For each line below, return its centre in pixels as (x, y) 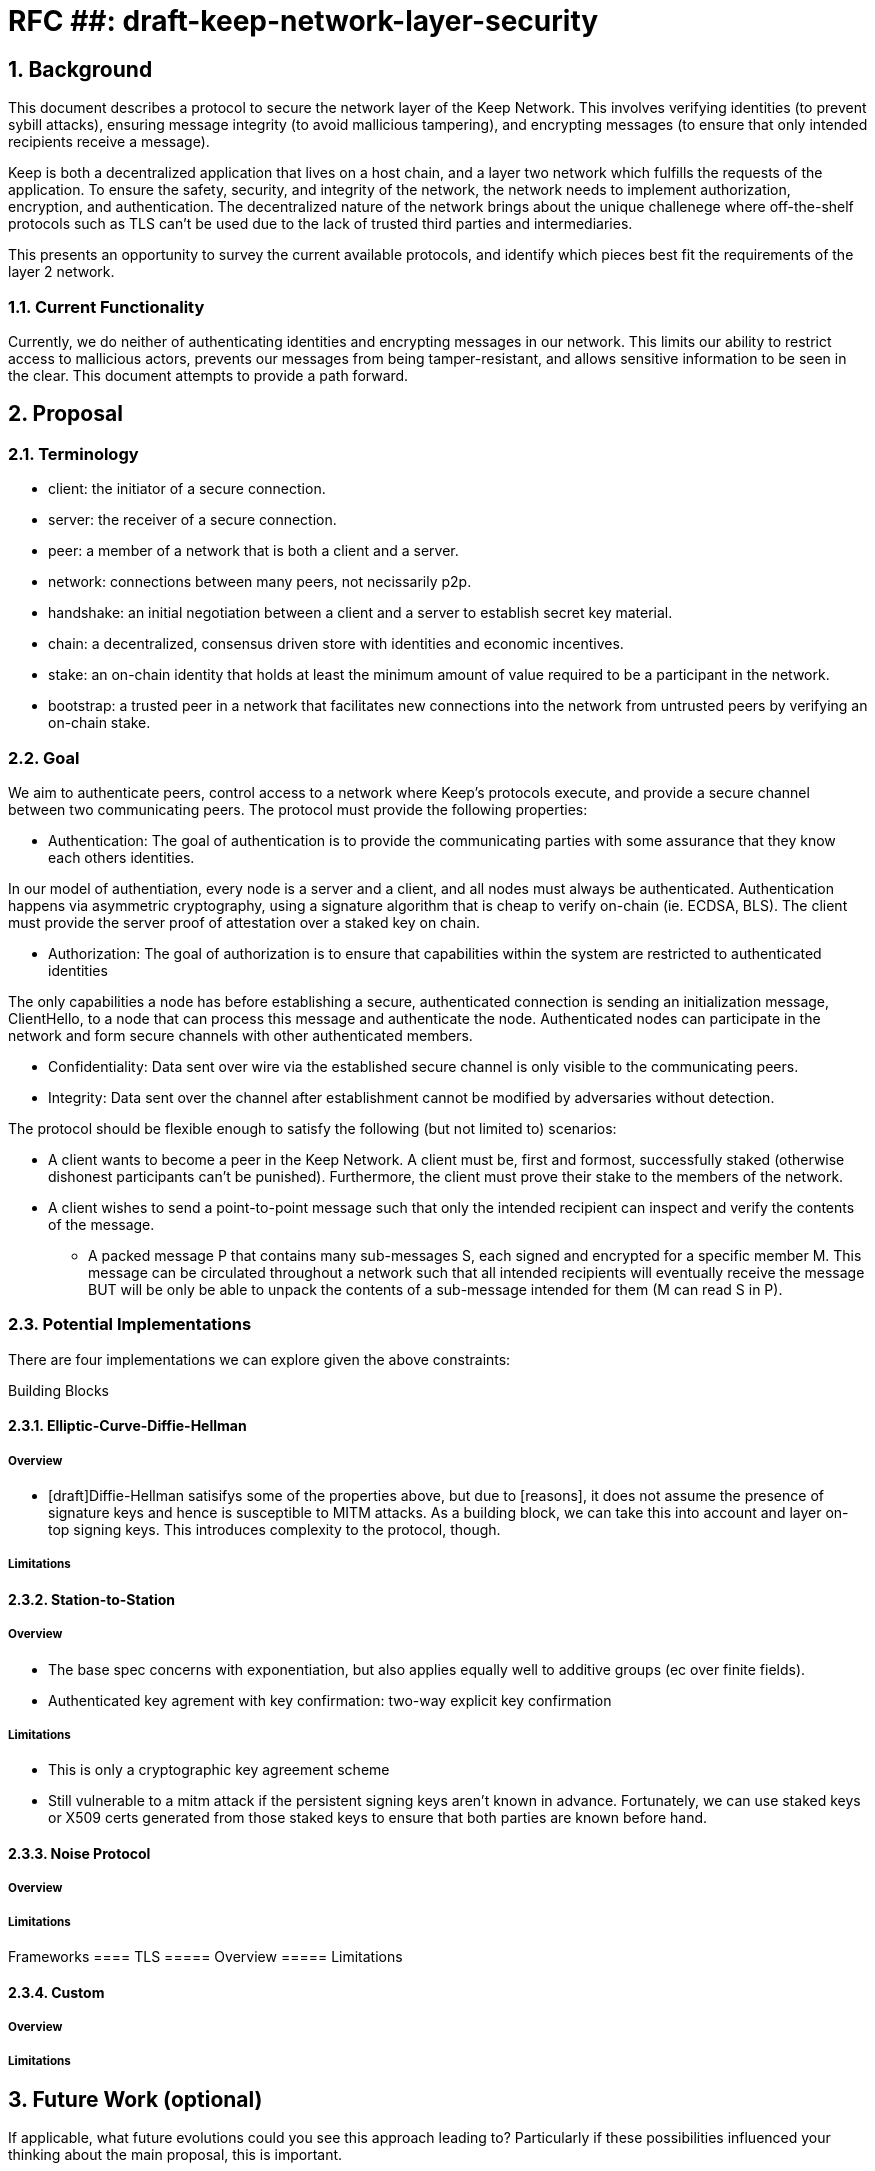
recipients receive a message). (109, 142)
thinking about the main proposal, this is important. (175, 2155)
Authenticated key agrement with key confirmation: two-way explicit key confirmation (330, 1700)
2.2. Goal (44, 757)
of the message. (101, 1224)
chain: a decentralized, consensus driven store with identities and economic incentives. (336, 644)
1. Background (80, 69)
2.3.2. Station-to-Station (92, 1599)
